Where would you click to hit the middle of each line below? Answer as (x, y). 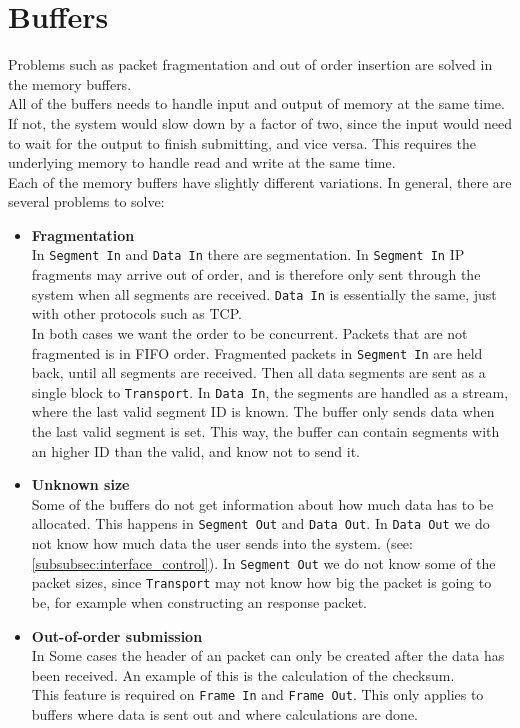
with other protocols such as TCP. (136, 313)
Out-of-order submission (117, 635)
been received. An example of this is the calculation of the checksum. (243, 674)
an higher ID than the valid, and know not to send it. (195, 450)
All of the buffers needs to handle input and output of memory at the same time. (256, 103)
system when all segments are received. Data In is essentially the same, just (264, 293)
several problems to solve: (86, 201)
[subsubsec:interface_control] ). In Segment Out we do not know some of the (263, 562)
